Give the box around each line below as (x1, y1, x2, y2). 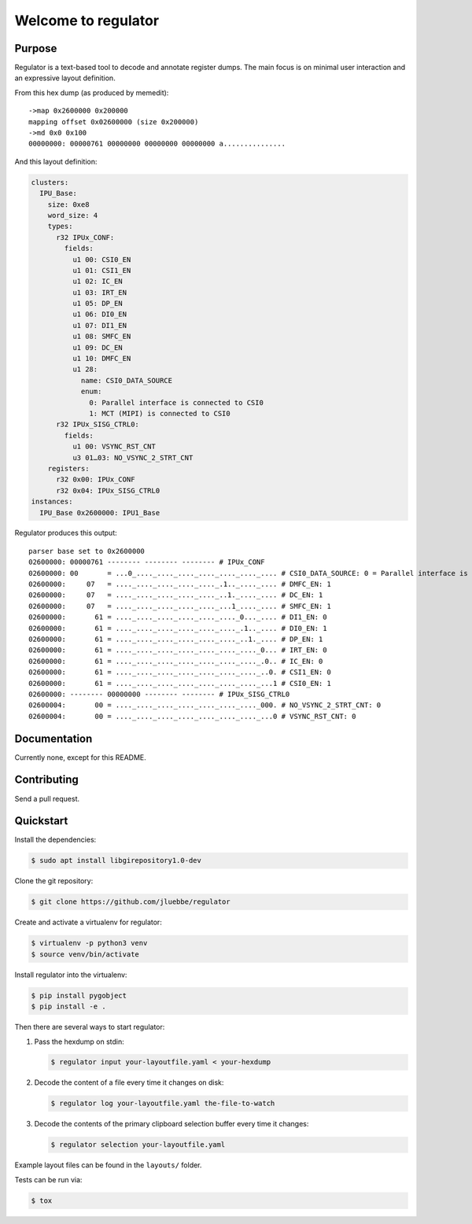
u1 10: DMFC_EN (72, 354, 131, 363)
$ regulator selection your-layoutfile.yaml (50, 1141, 226, 1149)
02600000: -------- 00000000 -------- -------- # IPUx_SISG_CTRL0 (28, 689, 290, 699)
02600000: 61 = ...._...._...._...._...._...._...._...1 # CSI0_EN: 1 (28, 679, 332, 688)
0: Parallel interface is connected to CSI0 (89, 398, 264, 407)
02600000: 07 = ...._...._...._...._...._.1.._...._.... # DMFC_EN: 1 (28, 580, 332, 589)
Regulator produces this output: (14, 528, 117, 538)
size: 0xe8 (47, 200, 90, 208)
